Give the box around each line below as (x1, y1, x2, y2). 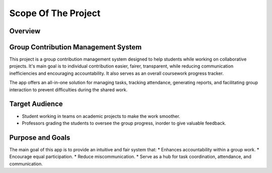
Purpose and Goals (9, 133, 71, 142)
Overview (9, 27, 41, 35)
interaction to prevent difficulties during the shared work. (9, 86, 128, 93)
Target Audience (9, 100, 63, 108)
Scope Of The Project (9, 8, 101, 19)
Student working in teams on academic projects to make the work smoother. (22, 113, 181, 119)
